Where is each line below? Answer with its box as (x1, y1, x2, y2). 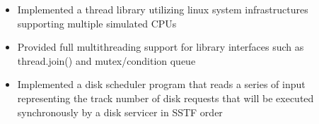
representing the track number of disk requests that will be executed (17, 90, 314, 105)
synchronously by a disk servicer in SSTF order (17, 104, 223, 119)
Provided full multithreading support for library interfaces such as (17, 39, 304, 54)
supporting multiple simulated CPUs (17, 15, 177, 30)
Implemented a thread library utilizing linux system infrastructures (17, 2, 308, 16)
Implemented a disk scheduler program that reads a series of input (17, 77, 306, 92)
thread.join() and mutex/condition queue (17, 53, 196, 68)
